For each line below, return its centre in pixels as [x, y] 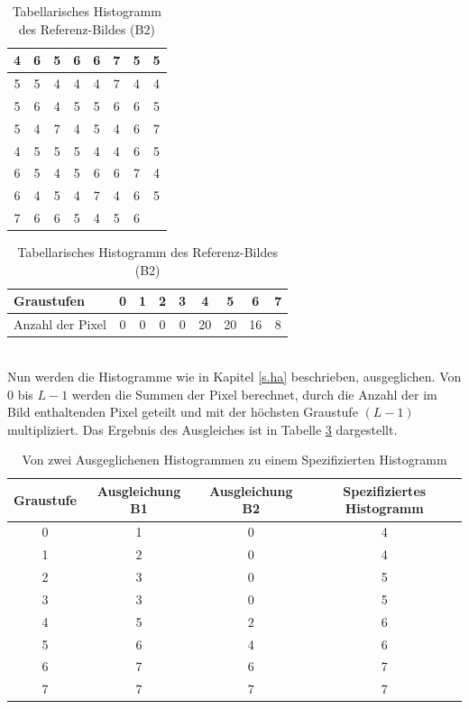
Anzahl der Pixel [60, 324]
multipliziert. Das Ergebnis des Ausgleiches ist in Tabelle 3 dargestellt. [202, 429]
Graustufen [49, 301]
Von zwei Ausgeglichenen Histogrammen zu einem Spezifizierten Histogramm [234, 460]
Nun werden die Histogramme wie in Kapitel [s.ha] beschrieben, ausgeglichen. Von [234, 376]
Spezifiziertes [385, 490]
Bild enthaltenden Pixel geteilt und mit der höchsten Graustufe [183, 412]
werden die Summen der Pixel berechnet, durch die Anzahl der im [254, 394]
